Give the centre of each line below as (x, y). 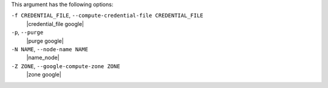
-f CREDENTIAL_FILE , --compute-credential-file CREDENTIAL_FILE (107, 16)
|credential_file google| (55, 24)
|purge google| (45, 41)
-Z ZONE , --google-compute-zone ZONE (66, 66)
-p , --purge (27, 33)
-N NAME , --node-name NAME (50, 49)
